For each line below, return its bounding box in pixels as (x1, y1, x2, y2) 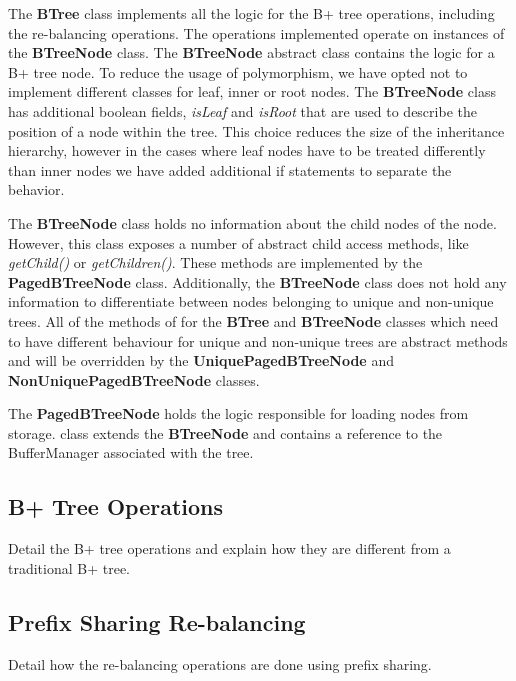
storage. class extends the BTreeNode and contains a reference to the (8, 422, 443, 443)
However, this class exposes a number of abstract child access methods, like (8, 232, 469, 253)
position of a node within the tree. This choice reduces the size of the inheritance (8, 120, 505, 141)
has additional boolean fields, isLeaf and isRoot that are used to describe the (8, 100, 477, 121)
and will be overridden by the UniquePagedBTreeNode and (8, 350, 394, 371)
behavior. (8, 179, 65, 200)
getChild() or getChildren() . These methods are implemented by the (8, 252, 423, 273)
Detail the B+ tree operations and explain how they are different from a (8, 538, 451, 559)
